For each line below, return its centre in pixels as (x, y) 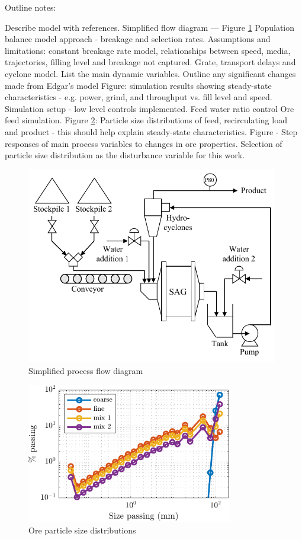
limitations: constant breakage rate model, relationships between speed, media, (148, 50)
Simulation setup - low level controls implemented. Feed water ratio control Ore (150, 108)
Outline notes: (30, 7)
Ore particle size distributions (82, 530)
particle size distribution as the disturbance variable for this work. (125, 155)
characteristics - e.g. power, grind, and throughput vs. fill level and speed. (139, 97)
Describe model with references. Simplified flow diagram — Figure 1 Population (150, 27)
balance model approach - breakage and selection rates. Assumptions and (138, 39)
